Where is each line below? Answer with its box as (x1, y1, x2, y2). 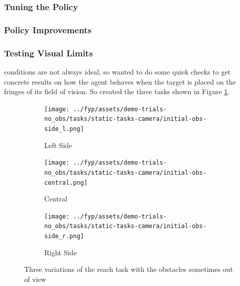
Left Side (44, 139, 72, 150)
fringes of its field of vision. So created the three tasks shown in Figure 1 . (4, 86, 230, 97)
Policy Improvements (4, 23, 92, 36)
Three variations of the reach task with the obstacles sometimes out (24, 264, 233, 274)
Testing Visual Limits (4, 46, 93, 59)
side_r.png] (44, 233, 84, 240)
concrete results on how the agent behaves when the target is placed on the (4, 76, 236, 87)
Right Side (44, 247, 77, 257)
